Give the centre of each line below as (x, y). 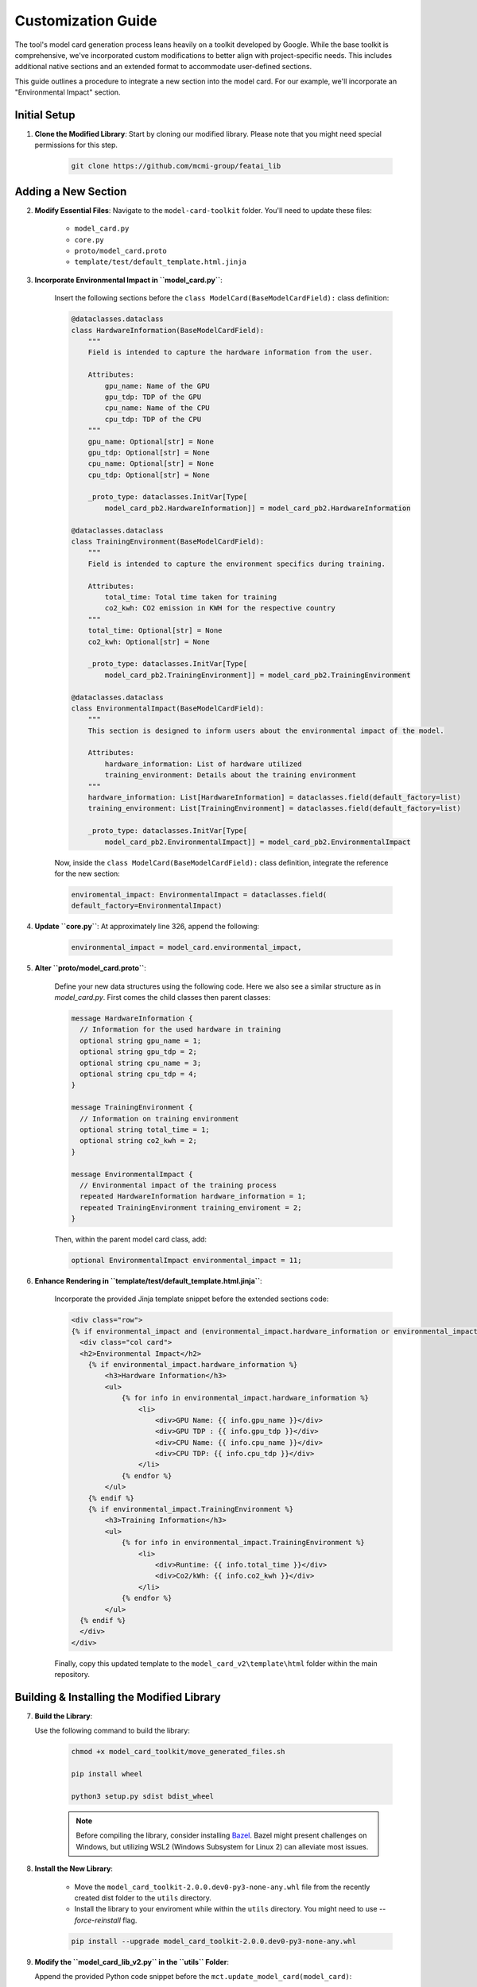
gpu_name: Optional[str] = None (151, 442)
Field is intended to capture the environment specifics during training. (237, 564)
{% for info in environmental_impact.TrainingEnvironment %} (243, 1543)
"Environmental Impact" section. (68, 92)
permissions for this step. (76, 145)
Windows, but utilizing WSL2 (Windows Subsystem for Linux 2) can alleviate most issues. (222, 1846)
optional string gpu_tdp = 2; (139, 1052)
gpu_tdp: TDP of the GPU (153, 397)
